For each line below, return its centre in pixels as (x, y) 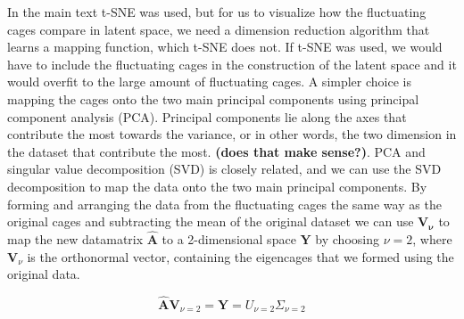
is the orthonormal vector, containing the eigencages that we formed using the (240, 256)
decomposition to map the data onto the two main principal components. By (217, 186)
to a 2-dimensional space (229, 238)
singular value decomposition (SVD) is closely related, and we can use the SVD (224, 169)
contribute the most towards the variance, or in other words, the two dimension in (232, 134)
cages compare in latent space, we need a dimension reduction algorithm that (219, 29)
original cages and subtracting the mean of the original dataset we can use (211, 221)
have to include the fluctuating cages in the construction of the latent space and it (232, 64)
